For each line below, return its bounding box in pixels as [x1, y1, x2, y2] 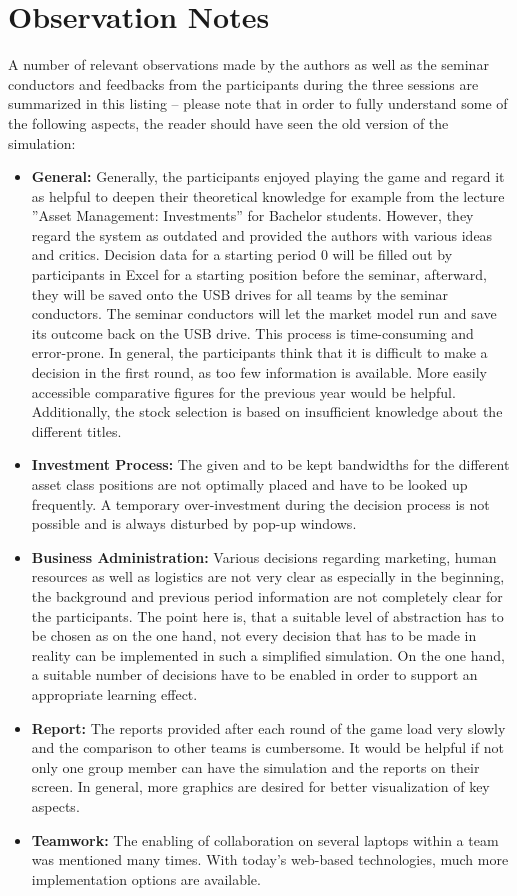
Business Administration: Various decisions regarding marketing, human [31, 546, 497, 567]
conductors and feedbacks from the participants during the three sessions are [8, 73, 479, 94]
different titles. [31, 420, 122, 441]
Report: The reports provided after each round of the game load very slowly [31, 717, 506, 738]
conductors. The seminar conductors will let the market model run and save [31, 303, 497, 324]
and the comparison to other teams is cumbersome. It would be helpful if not [31, 737, 504, 758]
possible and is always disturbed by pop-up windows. [31, 513, 357, 534]
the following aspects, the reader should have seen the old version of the [8, 112, 449, 133]
